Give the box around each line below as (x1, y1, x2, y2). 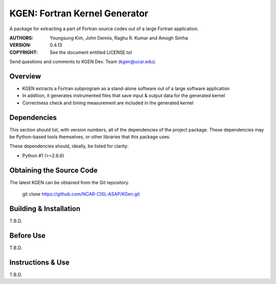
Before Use (9, 231, 46, 240)
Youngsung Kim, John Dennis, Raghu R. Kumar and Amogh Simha (50, 35, 189, 41)
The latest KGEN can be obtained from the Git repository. (9, 179, 130, 185)
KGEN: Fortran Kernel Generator (9, 8, 148, 19)
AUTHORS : (9, 35, 34, 41)
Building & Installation (9, 204, 81, 213)
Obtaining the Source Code (9, 166, 98, 174)
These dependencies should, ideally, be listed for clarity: (9, 143, 129, 149)
